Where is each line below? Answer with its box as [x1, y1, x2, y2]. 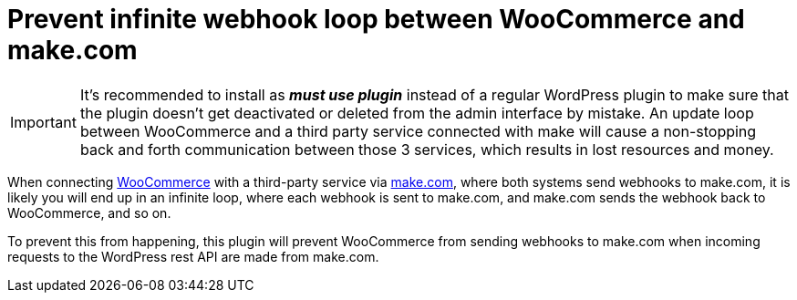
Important [10, 112, 77, 131]
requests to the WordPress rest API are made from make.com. [7, 248, 379, 264]
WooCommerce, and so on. [7, 204, 171, 221]
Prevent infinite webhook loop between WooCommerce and [7, 4, 745, 35]
